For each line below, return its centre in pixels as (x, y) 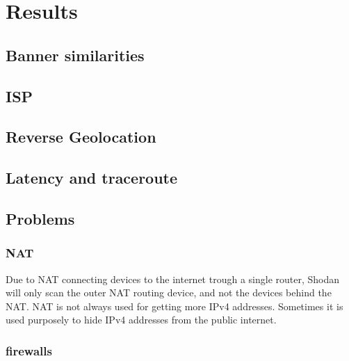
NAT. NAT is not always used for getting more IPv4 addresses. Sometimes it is (174, 306)
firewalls (29, 350)
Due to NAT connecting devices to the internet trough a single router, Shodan (173, 279)
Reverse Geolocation (81, 137)
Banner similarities (75, 55)
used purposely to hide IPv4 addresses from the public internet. (141, 320)
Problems (40, 218)
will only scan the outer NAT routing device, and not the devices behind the (169, 292)
